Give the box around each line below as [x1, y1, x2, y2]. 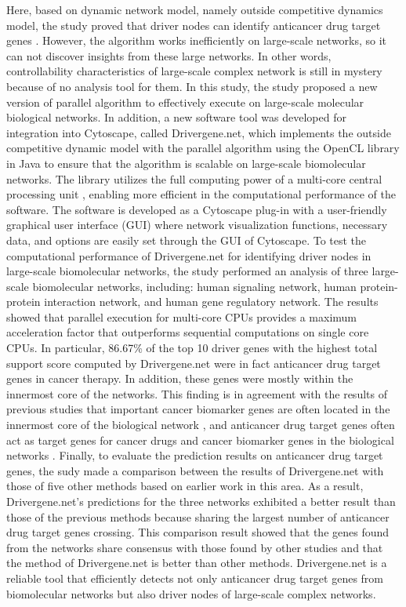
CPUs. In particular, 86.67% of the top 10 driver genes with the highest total [6, 340, 378, 356]
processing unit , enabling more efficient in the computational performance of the [6, 186, 396, 202]
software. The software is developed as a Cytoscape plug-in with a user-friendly [6, 201, 387, 217]
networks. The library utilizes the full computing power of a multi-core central [6, 170, 382, 187]
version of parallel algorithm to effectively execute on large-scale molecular [6, 93, 364, 110]
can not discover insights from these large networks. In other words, [6, 47, 332, 64]
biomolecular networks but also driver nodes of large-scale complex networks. [6, 585, 376, 602]
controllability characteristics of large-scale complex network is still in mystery [6, 63, 382, 79]
